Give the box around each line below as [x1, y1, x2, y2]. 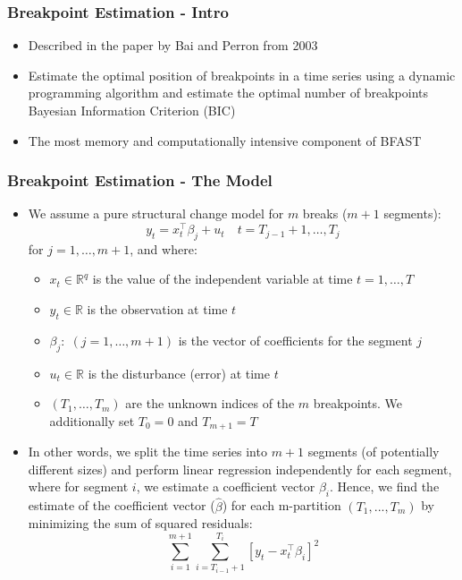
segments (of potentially [307, 442, 440, 461]
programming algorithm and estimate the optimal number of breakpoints [28, 83, 429, 102]
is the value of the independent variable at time [92, 269, 353, 288]
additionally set [49, 411, 135, 430]
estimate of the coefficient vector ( [28, 496, 215, 515]
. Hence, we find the [330, 477, 440, 496]
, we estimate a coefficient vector [136, 477, 315, 496]
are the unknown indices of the [125, 394, 295, 413]
